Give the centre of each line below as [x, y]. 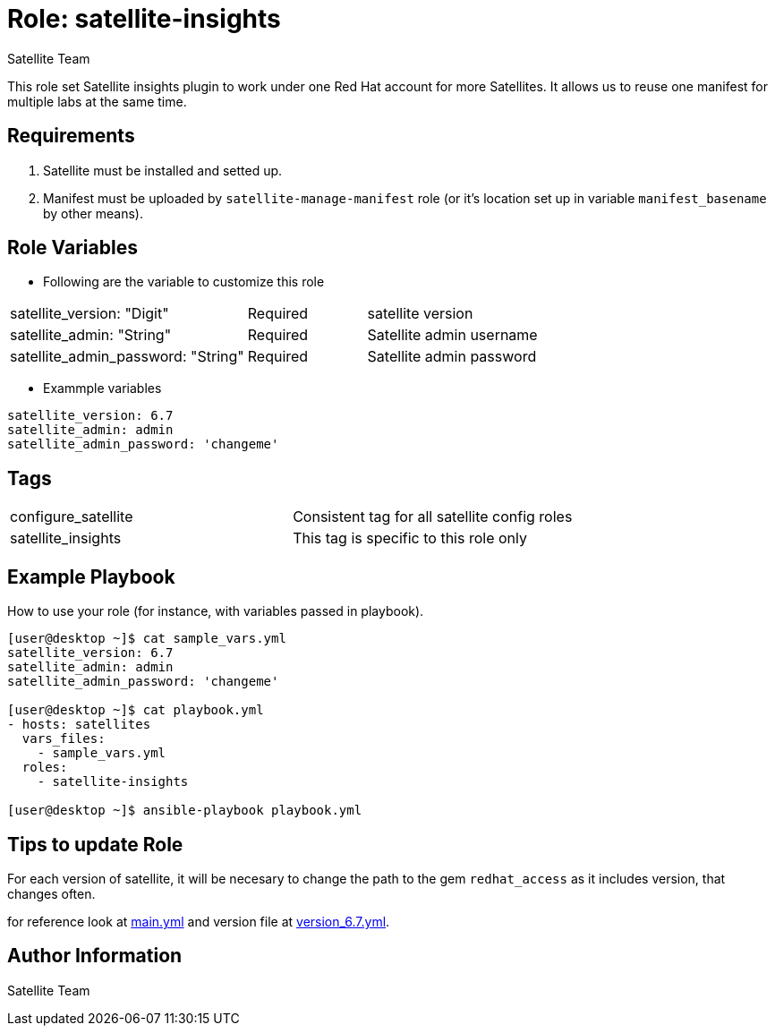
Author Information [95, 956]
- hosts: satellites [79, 725]
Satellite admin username [452, 335]
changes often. [51, 893]
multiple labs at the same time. [97, 101]
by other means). [93, 213]
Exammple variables [102, 388]
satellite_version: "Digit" [89, 314]
